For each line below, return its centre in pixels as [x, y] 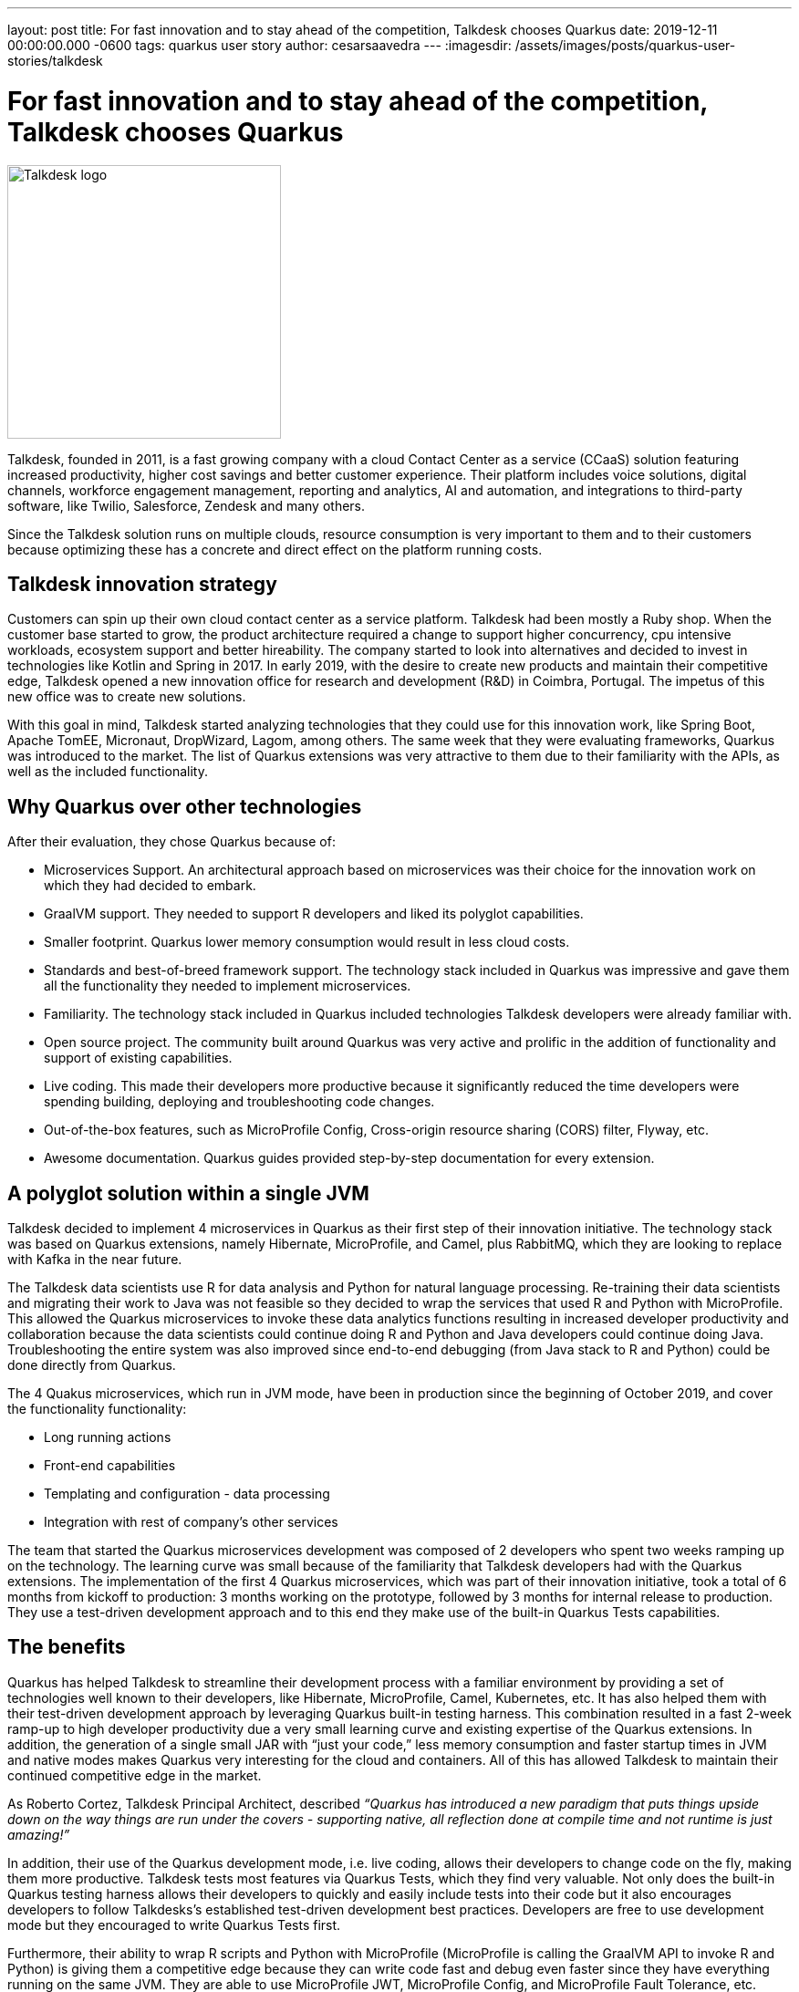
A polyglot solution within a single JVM [188, 1193]
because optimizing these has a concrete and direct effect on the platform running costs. [275, 549]
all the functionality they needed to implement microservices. [228, 986]
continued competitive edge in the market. [135, 1775]
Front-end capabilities [110, 1466]
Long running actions [108, 1437]
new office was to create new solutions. [127, 697]
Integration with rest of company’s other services [191, 1522]
